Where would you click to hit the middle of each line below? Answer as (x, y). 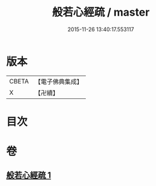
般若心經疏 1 (29, 175)
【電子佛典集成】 (58, 82)
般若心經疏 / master (101, 12)
